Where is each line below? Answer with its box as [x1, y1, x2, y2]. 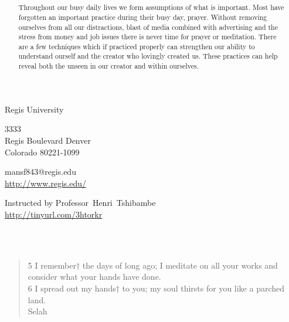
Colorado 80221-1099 [5, 145, 80, 158]
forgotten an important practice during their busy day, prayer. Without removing [18, 12, 267, 22]
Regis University [5, 103, 64, 115]
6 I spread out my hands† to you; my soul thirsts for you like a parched [28, 282, 285, 294]
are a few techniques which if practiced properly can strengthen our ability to [18, 41, 255, 51]
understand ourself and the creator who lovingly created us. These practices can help [18, 51, 278, 61]
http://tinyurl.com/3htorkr [5, 208, 103, 220]
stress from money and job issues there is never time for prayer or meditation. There [18, 32, 277, 42]
